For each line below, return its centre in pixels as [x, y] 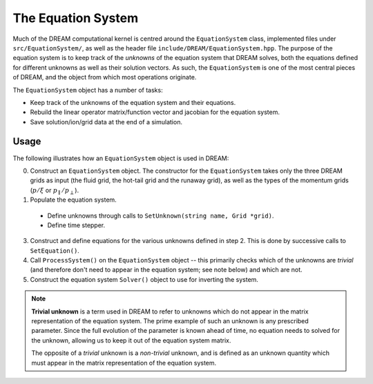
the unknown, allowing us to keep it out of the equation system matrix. [131, 340]
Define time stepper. [76, 225]
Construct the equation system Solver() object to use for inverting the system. [144, 279]
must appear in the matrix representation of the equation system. [124, 363]
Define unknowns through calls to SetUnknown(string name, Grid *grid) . [161, 215]
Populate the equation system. [73, 200]
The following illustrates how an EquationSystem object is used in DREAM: [121, 158]
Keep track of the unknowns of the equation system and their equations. [133, 102]
